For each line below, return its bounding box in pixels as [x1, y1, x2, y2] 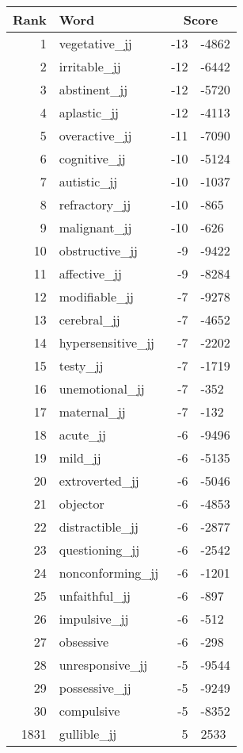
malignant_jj [59, 218, 132, 236]
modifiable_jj [59, 287, 134, 305]
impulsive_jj [59, 609, 129, 628]
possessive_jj [59, 678, 131, 697]
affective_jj [59, 264, 122, 282]
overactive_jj [59, 126, 132, 144]
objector [59, 494, 104, 513]
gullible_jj [59, 724, 117, 743]
